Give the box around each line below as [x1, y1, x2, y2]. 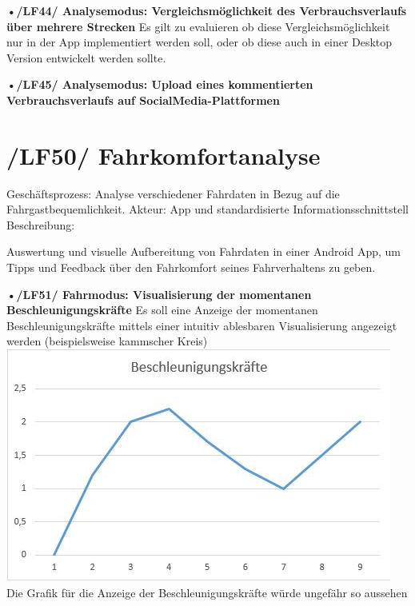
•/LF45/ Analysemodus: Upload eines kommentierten [6, 76, 313, 93]
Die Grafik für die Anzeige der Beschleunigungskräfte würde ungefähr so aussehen [6, 584, 408, 600]
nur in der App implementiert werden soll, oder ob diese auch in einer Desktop [6, 34, 393, 50]
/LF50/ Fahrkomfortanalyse [6, 138, 321, 171]
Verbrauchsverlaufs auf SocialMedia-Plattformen [6, 91, 280, 108]
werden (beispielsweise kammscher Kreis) [6, 333, 208, 349]
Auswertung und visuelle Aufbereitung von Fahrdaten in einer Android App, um [6, 243, 401, 260]
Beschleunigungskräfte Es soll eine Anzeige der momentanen [6, 301, 318, 318]
